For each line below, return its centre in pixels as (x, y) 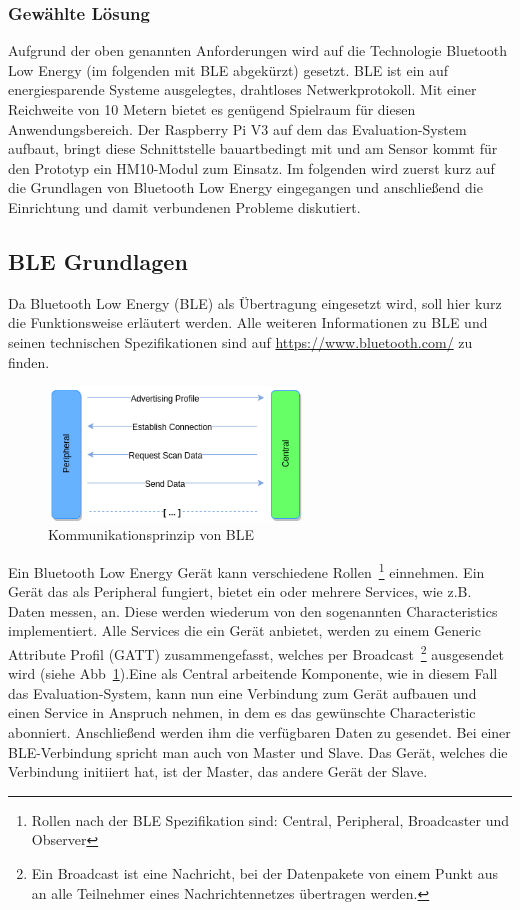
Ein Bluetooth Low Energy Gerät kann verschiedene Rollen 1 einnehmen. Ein (246, 570)
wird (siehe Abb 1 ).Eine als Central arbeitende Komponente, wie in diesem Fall (253, 673)
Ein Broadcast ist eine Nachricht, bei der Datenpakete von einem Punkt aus (265, 872)
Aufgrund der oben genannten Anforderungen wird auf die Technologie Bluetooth (258, 50)
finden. (29, 361)
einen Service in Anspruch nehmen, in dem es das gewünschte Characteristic (242, 712)
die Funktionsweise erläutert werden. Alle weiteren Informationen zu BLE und (248, 322)
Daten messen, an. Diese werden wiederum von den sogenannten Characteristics (253, 610)
